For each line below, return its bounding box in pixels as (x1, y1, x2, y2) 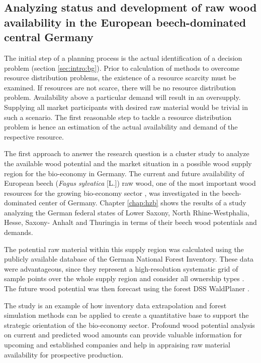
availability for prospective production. (4, 349, 124, 359)
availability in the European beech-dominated (4, 14, 246, 30)
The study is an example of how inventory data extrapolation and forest (4, 300, 227, 310)
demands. (4, 227, 33, 237)
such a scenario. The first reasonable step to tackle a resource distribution (4, 111, 232, 122)
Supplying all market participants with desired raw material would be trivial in (4, 101, 248, 112)
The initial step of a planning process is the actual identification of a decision (4, 52, 242, 63)
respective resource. (4, 131, 64, 142)
